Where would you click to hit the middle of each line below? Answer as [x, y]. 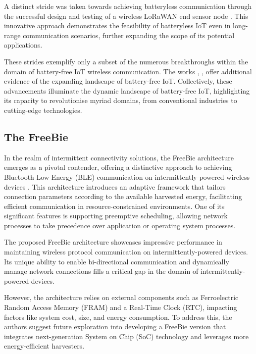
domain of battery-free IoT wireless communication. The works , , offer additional [128, 71]
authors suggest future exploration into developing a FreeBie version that [115, 327]
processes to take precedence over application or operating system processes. [120, 225]
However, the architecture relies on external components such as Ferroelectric [121, 297]
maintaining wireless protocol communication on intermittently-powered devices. [126, 252]
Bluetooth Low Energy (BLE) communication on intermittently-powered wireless [127, 177]
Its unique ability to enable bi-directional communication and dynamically [117, 261]
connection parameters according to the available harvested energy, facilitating [123, 196]
